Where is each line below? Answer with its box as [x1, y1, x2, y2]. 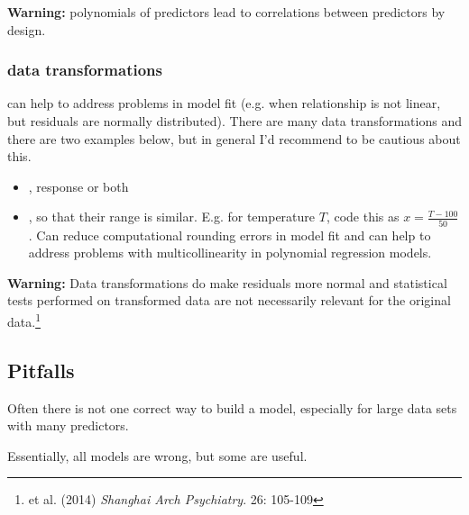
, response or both [28, 176, 129, 195]
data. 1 [7, 310, 41, 330]
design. [7, 20, 46, 39]
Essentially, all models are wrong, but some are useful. [7, 446, 308, 465]
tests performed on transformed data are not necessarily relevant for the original [7, 291, 451, 310]
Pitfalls [7, 356, 75, 384]
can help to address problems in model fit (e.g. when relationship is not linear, [7, 94, 441, 113]
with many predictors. [7, 416, 129, 435]
